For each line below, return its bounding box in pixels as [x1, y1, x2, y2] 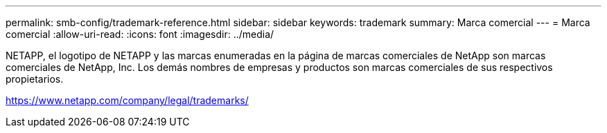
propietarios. [6, 73, 64, 85]
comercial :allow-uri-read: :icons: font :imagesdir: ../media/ [6, 28, 274, 40]
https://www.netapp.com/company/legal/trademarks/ [6, 94, 249, 106]
